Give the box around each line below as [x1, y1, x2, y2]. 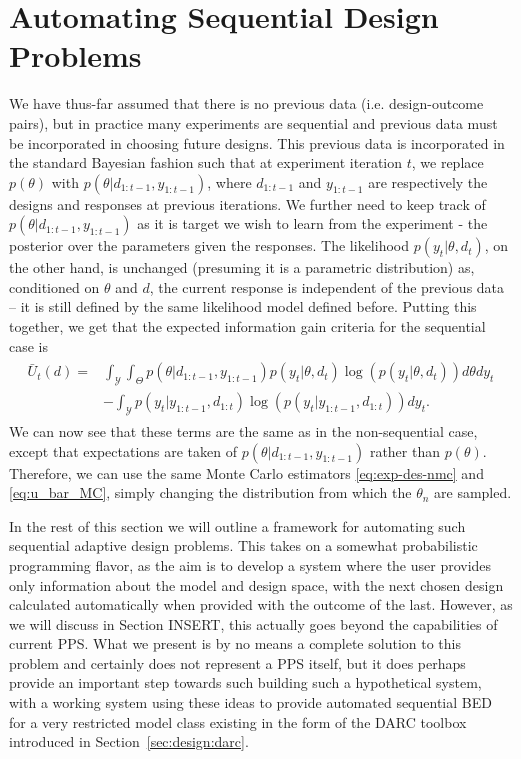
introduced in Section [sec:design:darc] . [9, 731, 249, 752]
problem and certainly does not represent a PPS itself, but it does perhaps [9, 652, 466, 673]
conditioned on [9, 276, 100, 297]
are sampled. [434, 482, 512, 503]
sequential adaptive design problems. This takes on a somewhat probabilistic [9, 535, 478, 556]
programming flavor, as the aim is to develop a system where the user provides [9, 554, 492, 575]
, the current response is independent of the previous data [149, 276, 505, 297]
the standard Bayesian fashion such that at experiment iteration [9, 152, 403, 173]
